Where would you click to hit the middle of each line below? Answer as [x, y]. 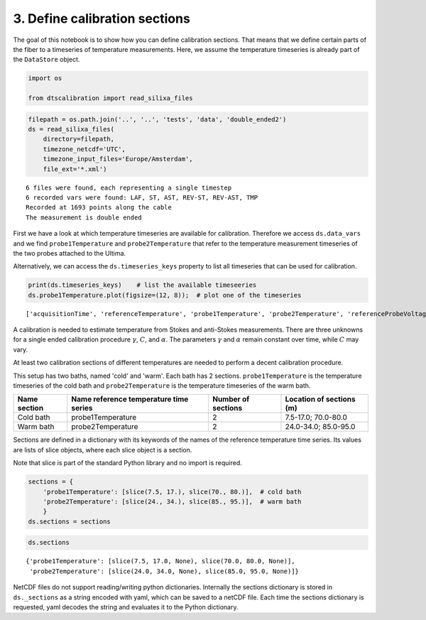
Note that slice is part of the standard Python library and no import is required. [128, 463]
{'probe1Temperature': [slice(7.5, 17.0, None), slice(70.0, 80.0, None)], [160, 561]
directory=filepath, [79, 139]
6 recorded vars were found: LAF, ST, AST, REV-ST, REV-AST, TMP [142, 198]
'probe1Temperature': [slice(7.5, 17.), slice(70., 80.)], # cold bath [172, 491]
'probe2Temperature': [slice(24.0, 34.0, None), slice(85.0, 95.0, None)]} [164, 571]
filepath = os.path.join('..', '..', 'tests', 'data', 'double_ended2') [157, 119]
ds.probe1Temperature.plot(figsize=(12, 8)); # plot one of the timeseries [165, 295]
